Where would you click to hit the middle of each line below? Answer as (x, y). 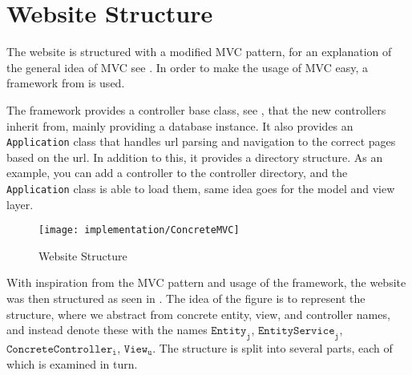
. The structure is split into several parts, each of (273, 348)
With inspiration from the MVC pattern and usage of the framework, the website (206, 282)
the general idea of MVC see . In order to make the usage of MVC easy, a (187, 67)
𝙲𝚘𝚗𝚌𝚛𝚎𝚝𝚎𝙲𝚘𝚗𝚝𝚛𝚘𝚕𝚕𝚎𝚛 (60, 350)
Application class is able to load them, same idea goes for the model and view (201, 188)
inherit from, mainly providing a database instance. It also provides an (180, 125)
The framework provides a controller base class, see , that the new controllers (196, 109)
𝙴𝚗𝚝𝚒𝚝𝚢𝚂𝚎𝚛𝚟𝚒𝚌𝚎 (296, 331)
